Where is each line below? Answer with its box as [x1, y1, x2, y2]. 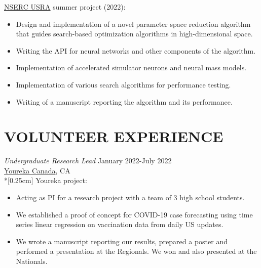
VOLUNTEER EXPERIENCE [4, 126, 223, 147]
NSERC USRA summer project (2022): [4, 2, 126, 12]
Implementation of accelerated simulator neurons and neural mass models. [16, 62, 247, 73]
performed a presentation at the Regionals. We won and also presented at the [16, 246, 257, 256]
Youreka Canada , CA [4, 165, 70, 175]
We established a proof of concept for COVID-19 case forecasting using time [16, 209, 253, 219]
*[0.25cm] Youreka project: [4, 175, 87, 186]
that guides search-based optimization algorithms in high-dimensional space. [16, 28, 253, 39]
